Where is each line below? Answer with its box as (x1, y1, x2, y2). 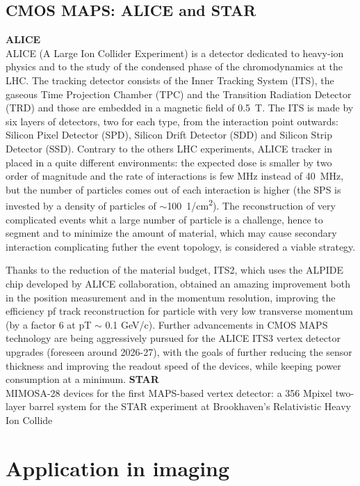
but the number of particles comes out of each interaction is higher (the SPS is (6, 182, 341, 196)
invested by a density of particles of (6, 198, 156, 212)
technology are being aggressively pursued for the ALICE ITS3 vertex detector (6, 331, 341, 345)
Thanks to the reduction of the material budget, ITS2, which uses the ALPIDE (6, 262, 344, 277)
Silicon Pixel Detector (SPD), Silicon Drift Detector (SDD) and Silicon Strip (6, 127, 333, 142)
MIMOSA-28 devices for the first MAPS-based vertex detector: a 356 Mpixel (6, 385, 332, 400)
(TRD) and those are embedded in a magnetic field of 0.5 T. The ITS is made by (6, 100, 354, 115)
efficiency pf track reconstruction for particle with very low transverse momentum (6, 304, 353, 318)
